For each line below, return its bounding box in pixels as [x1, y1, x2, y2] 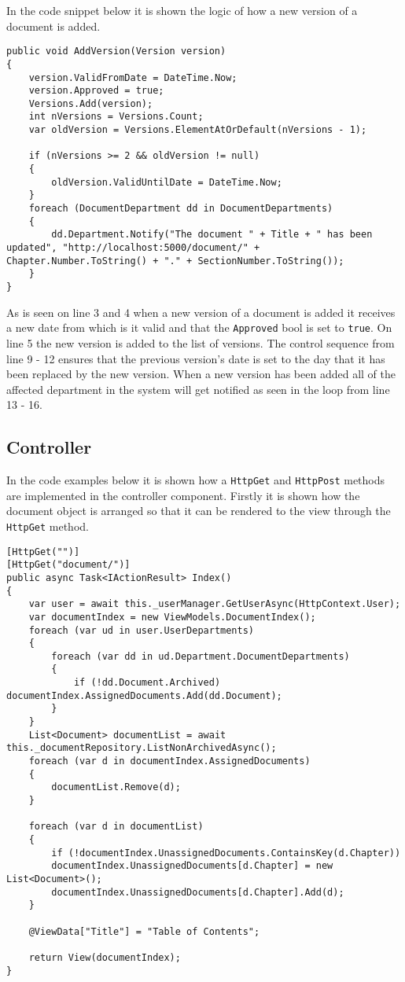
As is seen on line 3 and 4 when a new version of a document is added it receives [6, 303, 396, 320]
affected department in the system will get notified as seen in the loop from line [6, 381, 390, 397]
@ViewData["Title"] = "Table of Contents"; [28, 925, 260, 937]
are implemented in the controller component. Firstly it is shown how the [6, 487, 360, 503]
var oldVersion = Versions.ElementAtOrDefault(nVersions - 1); [28, 124, 367, 136]
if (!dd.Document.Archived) [73, 677, 221, 689]
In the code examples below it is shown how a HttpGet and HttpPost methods [6, 472, 385, 488]
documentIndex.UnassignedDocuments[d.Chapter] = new [51, 860, 333, 872]
